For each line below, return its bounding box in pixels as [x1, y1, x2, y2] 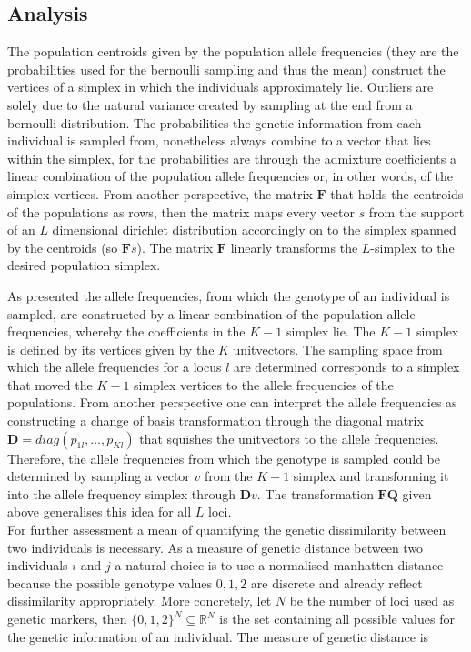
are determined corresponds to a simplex [234, 357, 460, 376]
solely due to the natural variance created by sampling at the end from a [7, 95, 413, 114]
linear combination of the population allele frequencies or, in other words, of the [7, 166, 453, 186]
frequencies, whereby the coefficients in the [7, 322, 246, 341]
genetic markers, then [7, 609, 127, 628]
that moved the [7, 375, 93, 394]
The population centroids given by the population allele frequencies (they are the [7, 42, 459, 61]
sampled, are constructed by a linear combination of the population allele [7, 304, 416, 323]
